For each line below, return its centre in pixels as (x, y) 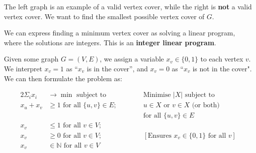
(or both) (206, 106)
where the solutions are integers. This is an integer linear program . (110, 42)
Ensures (160, 136)
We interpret (23, 68)
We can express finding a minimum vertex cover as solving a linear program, (120, 33)
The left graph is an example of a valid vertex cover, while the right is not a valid (128, 6)
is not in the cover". (222, 68)
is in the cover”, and (117, 68)
